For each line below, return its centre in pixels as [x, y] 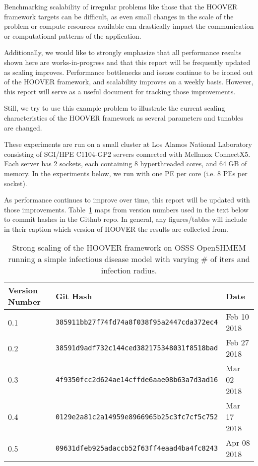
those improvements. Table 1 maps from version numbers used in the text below [126, 209]
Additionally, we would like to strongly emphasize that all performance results [123, 52]
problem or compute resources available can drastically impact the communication [129, 26]
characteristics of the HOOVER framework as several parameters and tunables [124, 117]
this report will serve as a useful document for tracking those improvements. [120, 91]
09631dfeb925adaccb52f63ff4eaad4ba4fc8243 [137, 448]
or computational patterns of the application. [73, 35]
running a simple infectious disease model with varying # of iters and [129, 259]
